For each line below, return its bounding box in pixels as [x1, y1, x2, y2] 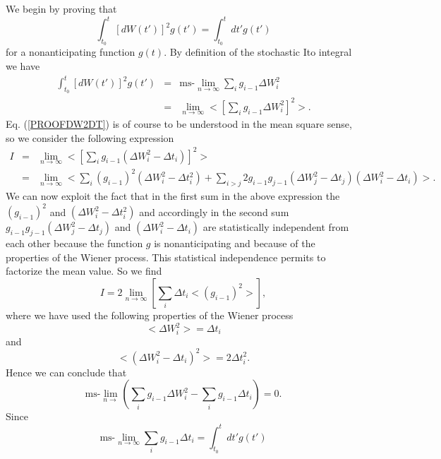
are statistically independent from [203, 220, 349, 234]
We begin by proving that [6, 1, 117, 16]
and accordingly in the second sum [139, 204, 289, 219]
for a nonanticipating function [6, 44, 135, 59]
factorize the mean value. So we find [6, 263, 162, 278]
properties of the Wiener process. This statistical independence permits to [6, 249, 326, 264]
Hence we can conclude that [6, 364, 127, 379]
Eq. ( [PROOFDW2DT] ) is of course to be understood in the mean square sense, [6, 116, 352, 131]
